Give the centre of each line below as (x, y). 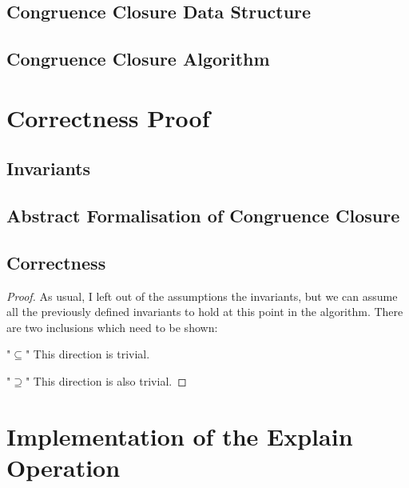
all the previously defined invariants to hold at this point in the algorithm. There (205, 312)
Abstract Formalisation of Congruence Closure (203, 216)
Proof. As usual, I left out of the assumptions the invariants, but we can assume (202, 296)
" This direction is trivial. (87, 354)
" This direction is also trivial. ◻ (106, 381)
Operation (64, 468)
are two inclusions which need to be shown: (112, 327)
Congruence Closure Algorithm (138, 59)
